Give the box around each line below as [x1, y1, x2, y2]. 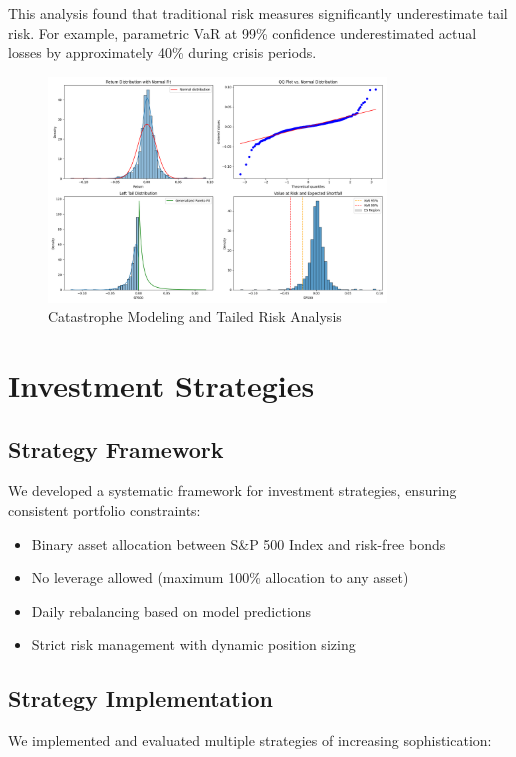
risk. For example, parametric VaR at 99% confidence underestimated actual [8, 22, 477, 43]
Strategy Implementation [8, 683, 273, 714]
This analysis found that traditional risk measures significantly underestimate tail [8, 3, 508, 23]
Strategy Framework [8, 433, 224, 464]
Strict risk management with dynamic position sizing [31, 634, 356, 655]
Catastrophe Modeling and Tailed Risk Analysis [48, 306, 342, 327]
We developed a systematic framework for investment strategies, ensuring [8, 480, 457, 501]
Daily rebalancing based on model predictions [31, 600, 312, 621]
